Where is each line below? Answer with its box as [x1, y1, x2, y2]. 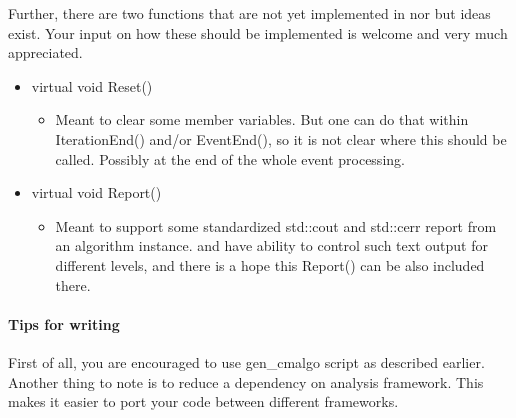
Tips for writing [8, 313, 120, 334]
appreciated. [8, 42, 83, 63]
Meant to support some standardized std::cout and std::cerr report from [55, 215, 497, 236]
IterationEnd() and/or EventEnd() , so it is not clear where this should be [55, 128, 507, 149]
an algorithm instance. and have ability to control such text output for [55, 235, 488, 256]
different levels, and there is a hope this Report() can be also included [55, 254, 485, 275]
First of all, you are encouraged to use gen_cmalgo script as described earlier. [8, 351, 485, 372]
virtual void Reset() [31, 75, 153, 96]
